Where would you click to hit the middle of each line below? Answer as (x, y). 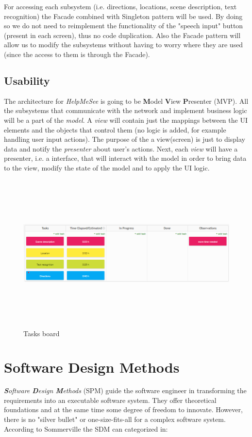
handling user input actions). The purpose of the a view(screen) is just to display (125, 139)
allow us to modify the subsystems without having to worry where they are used (124, 45)
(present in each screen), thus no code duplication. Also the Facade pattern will (122, 35)
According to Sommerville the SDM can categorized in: (86, 428)
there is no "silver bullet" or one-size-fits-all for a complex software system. (115, 419)
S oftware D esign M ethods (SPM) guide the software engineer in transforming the (125, 390)
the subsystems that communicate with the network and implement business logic (126, 110)
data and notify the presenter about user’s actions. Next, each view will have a (121, 148)
